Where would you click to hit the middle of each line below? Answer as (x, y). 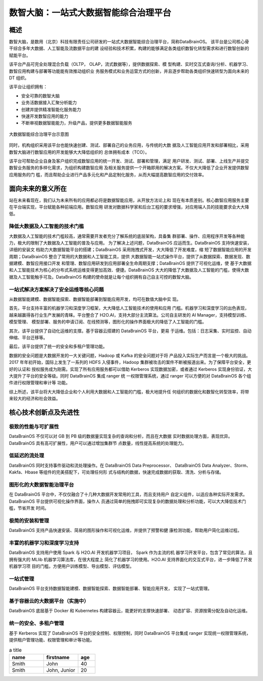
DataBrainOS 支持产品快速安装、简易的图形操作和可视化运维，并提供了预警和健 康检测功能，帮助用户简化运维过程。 (125, 530)
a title (15, 650)
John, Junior (61, 670)
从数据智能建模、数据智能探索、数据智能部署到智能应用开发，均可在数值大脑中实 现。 (95, 299)
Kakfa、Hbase (24, 472)
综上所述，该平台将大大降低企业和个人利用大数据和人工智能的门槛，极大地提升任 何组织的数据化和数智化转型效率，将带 (129, 392)
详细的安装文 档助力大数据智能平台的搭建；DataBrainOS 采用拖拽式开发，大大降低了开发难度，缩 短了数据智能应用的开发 (130, 250)
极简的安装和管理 (29, 520)
